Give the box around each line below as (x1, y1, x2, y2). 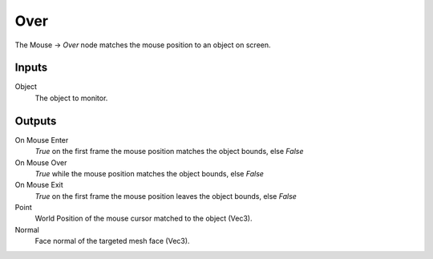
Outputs (14, 114, 57, 127)
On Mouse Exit (14, 180, 63, 190)
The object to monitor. (34, 93, 108, 103)
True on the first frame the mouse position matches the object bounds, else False (34, 147, 304, 156)
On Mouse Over (14, 157, 67, 168)
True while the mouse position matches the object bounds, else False (34, 168, 265, 178)
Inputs (14, 61, 48, 75)
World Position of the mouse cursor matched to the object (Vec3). (34, 213, 253, 224)
